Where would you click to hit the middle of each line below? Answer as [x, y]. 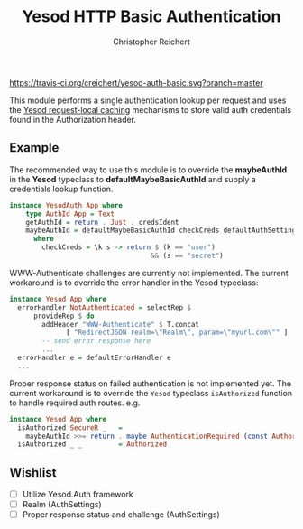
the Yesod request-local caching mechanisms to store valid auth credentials [150, 109]
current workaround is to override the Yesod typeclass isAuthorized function [151, 393]
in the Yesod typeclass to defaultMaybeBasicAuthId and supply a [133, 179]
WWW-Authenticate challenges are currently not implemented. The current [149, 273]
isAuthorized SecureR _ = [70, 427]
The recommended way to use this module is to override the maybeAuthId [148, 170]
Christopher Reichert [151, 42]
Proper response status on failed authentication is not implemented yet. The [150, 383]
